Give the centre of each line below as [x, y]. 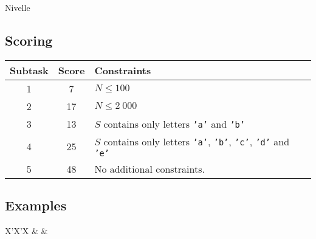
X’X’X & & [26, 230]
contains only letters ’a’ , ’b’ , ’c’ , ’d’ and [197, 141]
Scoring [29, 40]
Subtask [29, 70]
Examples [36, 205]
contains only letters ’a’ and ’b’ [174, 123]
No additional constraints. [149, 168]
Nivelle [18, 7]
